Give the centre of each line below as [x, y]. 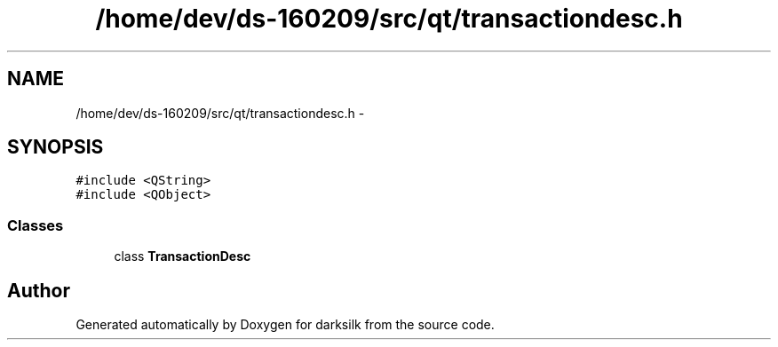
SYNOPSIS [56, 147]
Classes [36, 225]
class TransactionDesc [183, 256]
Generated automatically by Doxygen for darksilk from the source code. [285, 325]
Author [39, 290]
